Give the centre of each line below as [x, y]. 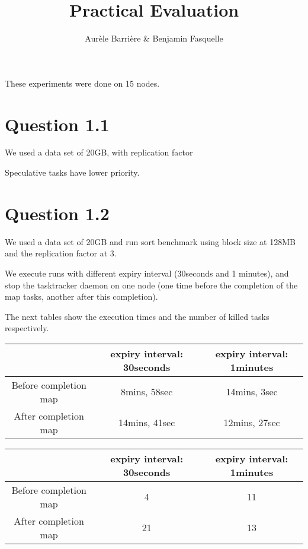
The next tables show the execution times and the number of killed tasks [137, 316]
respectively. [27, 328]
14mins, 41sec [147, 423]
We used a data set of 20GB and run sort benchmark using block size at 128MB [150, 241]
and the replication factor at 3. [61, 253]
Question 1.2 [57, 213]
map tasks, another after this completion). [81, 296]
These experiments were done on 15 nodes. [82, 83]
